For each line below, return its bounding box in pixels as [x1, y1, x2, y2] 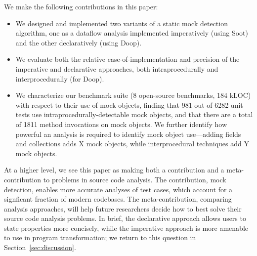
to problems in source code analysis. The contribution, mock [43, 174, 226, 184]
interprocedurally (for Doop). [15, 73, 104, 84]
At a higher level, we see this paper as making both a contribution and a [4, 165, 224, 175]
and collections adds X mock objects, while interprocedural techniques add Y [15, 138, 249, 149]
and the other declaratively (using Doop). [15, 37, 142, 47]
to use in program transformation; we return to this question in [4, 232, 196, 243]
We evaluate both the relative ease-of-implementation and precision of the [15, 54, 240, 64]
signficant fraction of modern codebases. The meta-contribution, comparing [4, 194, 232, 204]
